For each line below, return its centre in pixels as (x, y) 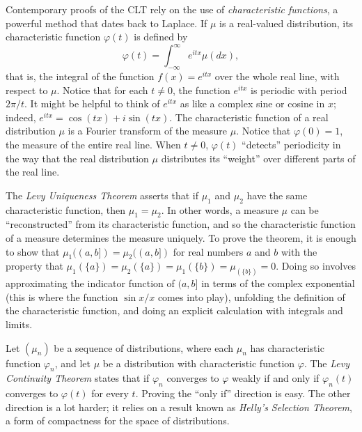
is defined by (161, 37)
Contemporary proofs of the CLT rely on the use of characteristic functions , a (172, 9)
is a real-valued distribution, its (286, 23)
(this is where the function (62, 296)
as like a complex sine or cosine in (252, 103)
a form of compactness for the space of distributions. (118, 421)
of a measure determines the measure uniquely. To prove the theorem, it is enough (181, 238)
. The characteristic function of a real (249, 117)
